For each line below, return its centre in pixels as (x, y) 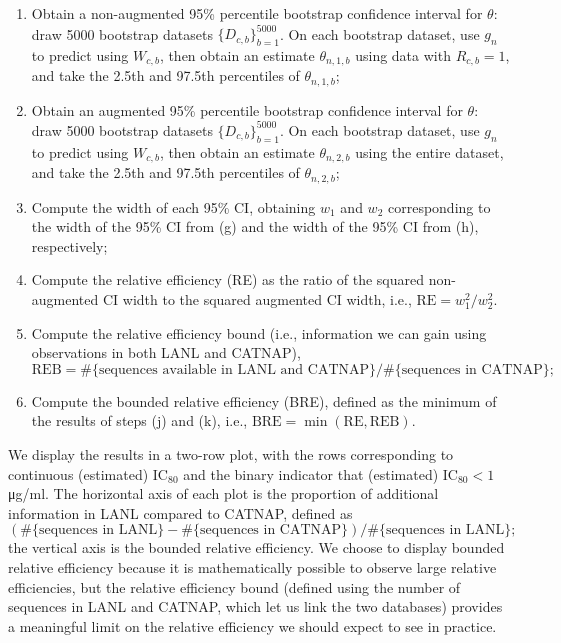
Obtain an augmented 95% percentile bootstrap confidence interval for (247, 109)
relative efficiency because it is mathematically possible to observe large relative (252, 566)
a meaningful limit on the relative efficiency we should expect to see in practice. (252, 625)
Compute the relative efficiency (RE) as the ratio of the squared (228, 279)
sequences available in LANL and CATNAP (234, 369)
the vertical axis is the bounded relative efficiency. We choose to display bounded (256, 547)
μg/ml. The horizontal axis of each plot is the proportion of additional (223, 493)
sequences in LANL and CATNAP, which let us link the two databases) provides (255, 606)
